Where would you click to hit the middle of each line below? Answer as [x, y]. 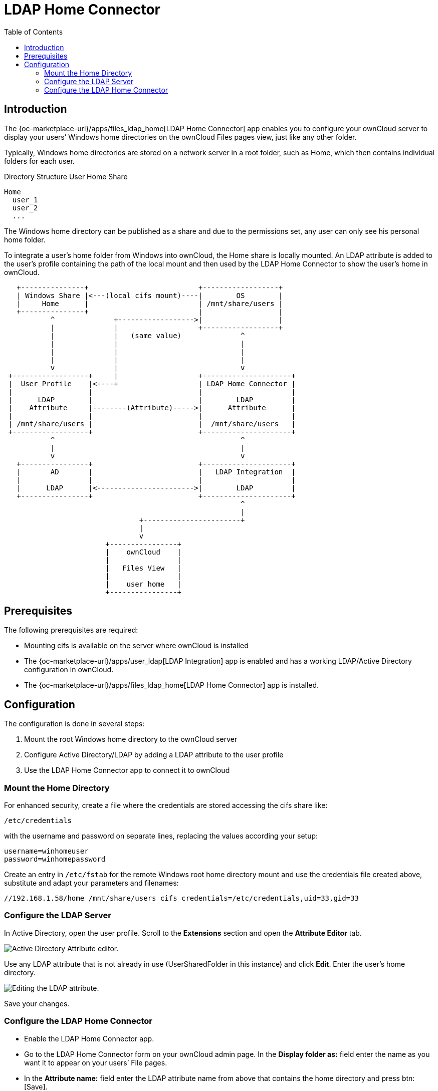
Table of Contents [34, 32]
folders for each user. [39, 161]
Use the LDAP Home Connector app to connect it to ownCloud [127, 770]
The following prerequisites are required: [71, 630]
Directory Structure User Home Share [66, 176]
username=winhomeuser [46, 851]
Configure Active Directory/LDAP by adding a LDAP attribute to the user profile [154, 755]
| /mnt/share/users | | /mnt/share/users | [152, 424]
